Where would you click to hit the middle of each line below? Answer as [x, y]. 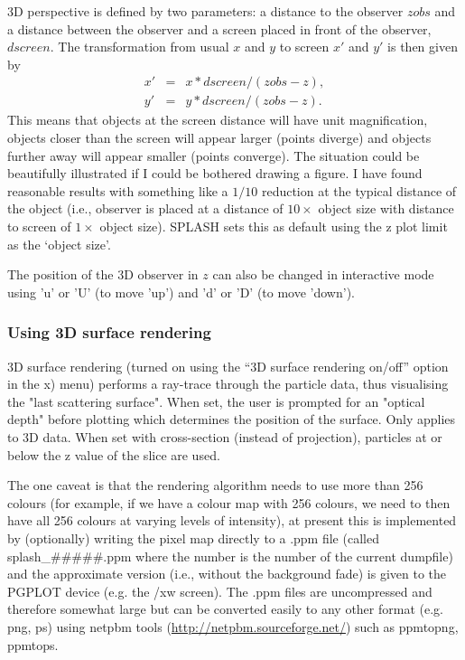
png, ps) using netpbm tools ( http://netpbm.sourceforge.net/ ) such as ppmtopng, [233, 626]
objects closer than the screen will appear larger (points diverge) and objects [219, 138]
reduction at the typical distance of [359, 190]
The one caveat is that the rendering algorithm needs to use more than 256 [215, 485]
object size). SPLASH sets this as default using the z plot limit [274, 226]
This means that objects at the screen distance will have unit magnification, [218, 120]
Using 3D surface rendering [109, 332]
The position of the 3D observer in [103, 274]
